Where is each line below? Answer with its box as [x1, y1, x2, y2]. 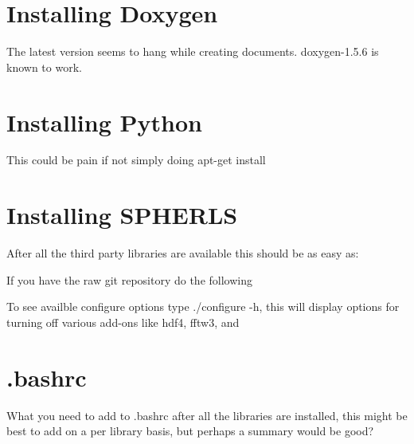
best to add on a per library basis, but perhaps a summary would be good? [6, 422, 374, 439]
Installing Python [6, 105, 202, 138]
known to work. [6, 58, 82, 75]
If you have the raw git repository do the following [6, 271, 252, 288]
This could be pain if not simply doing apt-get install [6, 151, 266, 168]
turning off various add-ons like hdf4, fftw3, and [6, 313, 240, 330]
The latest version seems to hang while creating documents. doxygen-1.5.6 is [6, 43, 379, 60]
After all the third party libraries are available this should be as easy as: [6, 245, 359, 261]
